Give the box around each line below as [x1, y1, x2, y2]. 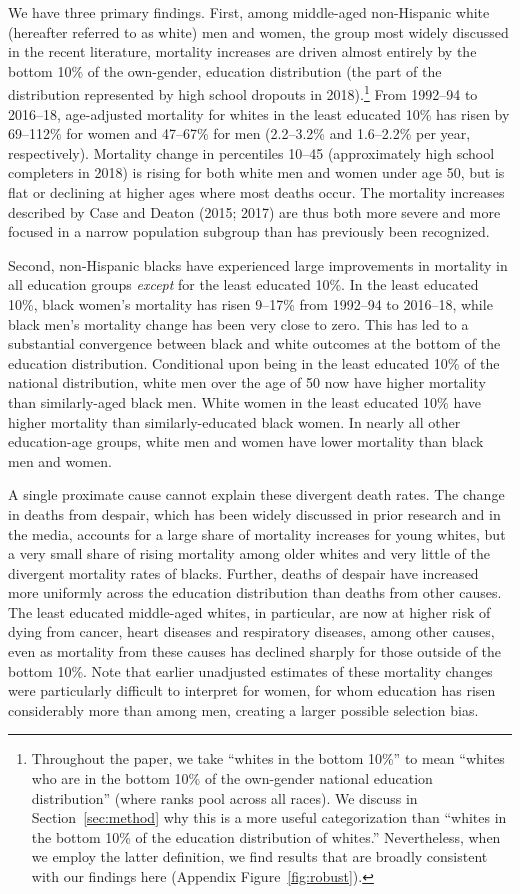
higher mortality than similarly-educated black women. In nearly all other [8, 411, 461, 432]
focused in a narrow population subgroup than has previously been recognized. [8, 221, 490, 242]
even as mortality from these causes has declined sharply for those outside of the [8, 641, 502, 662]
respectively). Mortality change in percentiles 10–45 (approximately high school [8, 142, 495, 163]
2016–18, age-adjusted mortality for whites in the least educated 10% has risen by [8, 103, 510, 124]
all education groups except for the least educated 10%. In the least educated [8, 274, 479, 295]
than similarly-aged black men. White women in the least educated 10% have [8, 391, 482, 412]
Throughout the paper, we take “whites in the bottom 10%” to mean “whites [31, 748, 505, 769]
